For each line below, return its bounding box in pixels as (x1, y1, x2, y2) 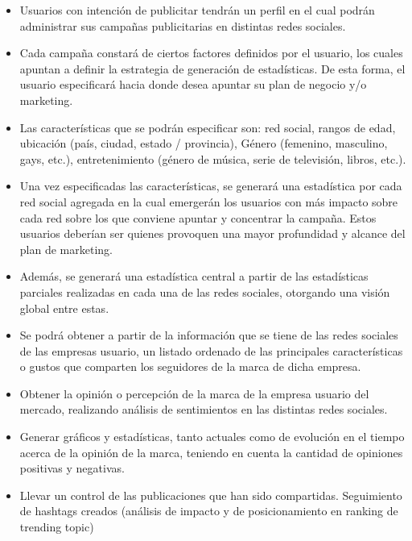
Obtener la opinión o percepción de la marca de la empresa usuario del (19, 385, 369, 402)
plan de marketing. (19, 240, 113, 257)
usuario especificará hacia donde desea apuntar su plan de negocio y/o (19, 76, 367, 93)
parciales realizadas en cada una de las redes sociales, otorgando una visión (19, 283, 390, 300)
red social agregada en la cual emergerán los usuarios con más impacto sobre (19, 193, 398, 210)
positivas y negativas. (19, 460, 125, 476)
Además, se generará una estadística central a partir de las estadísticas (19, 268, 369, 285)
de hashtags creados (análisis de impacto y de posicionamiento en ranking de (19, 502, 398, 519)
